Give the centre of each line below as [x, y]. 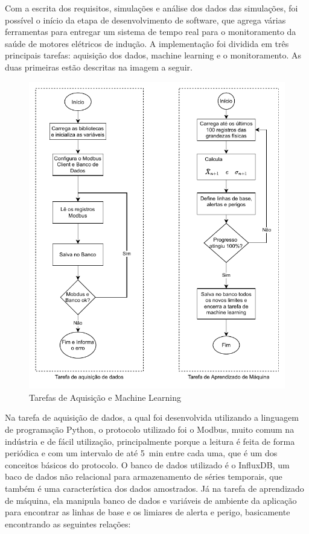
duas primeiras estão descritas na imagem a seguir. [99, 67]
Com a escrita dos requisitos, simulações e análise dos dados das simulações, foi [151, 8]
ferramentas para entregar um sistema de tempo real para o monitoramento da [151, 32]
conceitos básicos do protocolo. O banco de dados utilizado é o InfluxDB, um [147, 464]
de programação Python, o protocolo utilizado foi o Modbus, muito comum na [150, 429]
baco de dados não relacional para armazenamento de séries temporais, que [144, 476]
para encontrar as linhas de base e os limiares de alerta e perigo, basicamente [148, 512]
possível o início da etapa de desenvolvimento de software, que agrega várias [145, 20]
